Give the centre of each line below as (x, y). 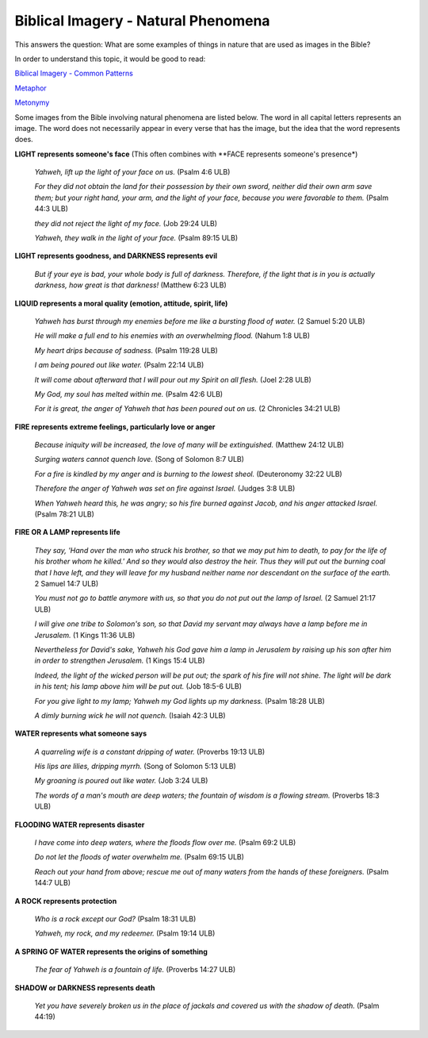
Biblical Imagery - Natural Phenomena (142, 21)
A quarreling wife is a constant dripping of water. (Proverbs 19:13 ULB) (150, 752)
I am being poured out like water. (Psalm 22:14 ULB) (119, 365)
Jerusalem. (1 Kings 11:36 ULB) (85, 635)
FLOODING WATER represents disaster (80, 825)
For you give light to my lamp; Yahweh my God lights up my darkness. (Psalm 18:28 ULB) (180, 701)
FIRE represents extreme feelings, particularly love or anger (115, 427)
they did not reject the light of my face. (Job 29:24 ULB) (126, 223)
